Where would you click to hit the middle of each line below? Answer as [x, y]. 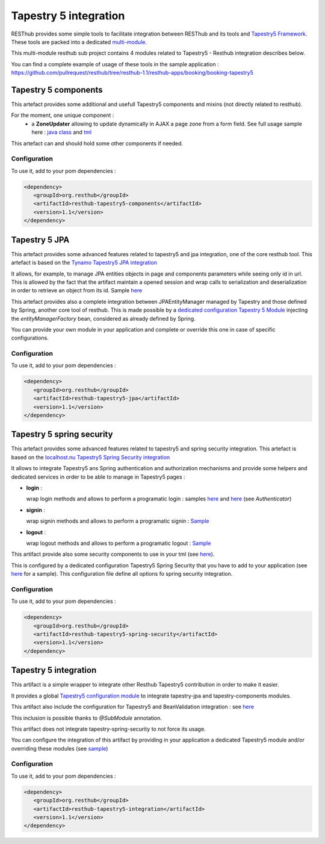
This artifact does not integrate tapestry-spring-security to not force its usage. [108, 729]
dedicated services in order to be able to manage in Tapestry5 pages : [98, 477]
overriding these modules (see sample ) [60, 748]
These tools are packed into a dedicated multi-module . [79, 42]
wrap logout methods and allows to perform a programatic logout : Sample [119, 543]
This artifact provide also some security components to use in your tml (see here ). [113, 554]
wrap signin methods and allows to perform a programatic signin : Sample [118, 521]
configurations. [30, 338]
